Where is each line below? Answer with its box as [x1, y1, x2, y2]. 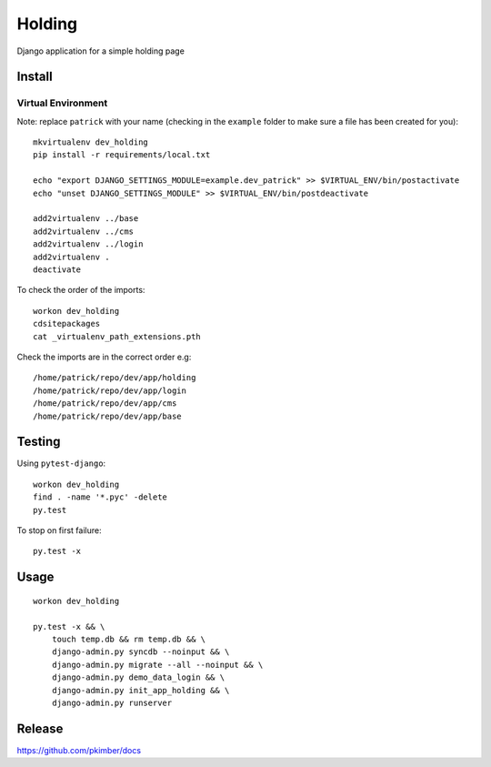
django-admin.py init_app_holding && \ [51, 685, 230, 695]
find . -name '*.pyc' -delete [33, 492, 168, 502]
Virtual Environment [16, 96, 108, 109]
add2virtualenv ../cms [33, 226, 135, 237]
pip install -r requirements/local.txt [33, 150, 211, 160]
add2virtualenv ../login [33, 239, 144, 249]
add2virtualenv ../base [33, 214, 139, 224]
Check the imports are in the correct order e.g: [16, 351, 192, 362]
